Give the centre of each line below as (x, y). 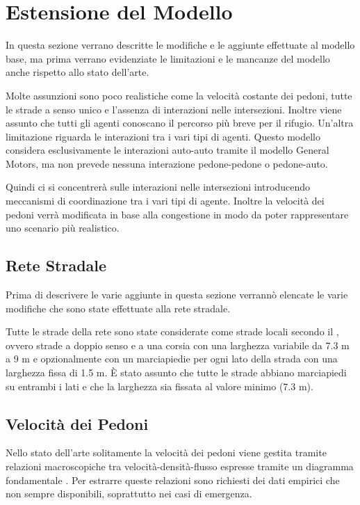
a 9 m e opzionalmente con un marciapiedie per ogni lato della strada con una (172, 359)
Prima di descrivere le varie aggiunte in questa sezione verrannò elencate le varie (177, 295)
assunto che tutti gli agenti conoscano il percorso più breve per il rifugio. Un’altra (180, 123)
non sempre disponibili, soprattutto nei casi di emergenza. (129, 494)
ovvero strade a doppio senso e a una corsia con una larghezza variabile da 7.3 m (178, 345)
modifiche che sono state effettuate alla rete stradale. (118, 308)
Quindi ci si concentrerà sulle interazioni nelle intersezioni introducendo (158, 187)
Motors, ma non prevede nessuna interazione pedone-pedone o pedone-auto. (167, 163)
